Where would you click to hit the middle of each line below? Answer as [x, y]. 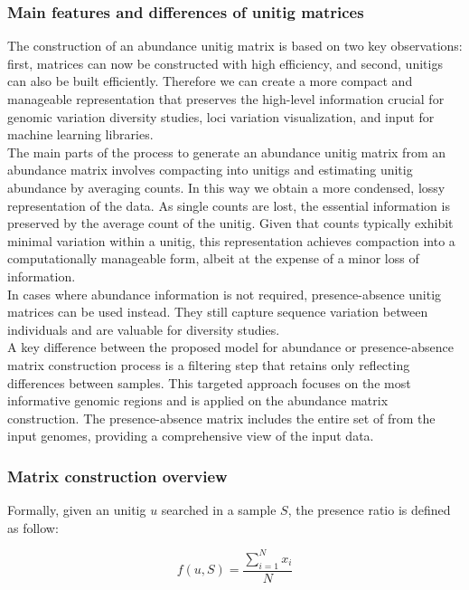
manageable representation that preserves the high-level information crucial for [226, 99]
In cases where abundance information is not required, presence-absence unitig [225, 294]
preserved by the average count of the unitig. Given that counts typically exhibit [230, 223]
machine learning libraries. [80, 134]
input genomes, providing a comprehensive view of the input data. [191, 436]
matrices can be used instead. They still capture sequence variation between [218, 312]
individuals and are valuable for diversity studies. [144, 329]
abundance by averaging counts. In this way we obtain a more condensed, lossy [226, 187]
